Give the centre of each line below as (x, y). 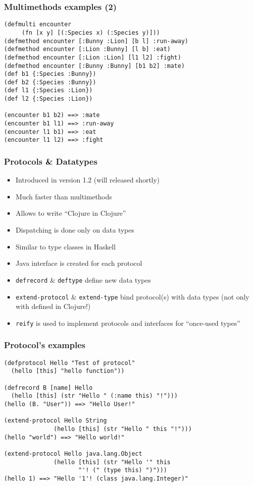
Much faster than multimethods (64, 196)
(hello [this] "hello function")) (68, 371)
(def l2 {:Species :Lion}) (48, 99)
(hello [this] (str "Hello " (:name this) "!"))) (94, 396)
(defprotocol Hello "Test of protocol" (70, 363)
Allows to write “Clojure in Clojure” (71, 213)
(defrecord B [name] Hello (48, 388)
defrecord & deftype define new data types (83, 279)
